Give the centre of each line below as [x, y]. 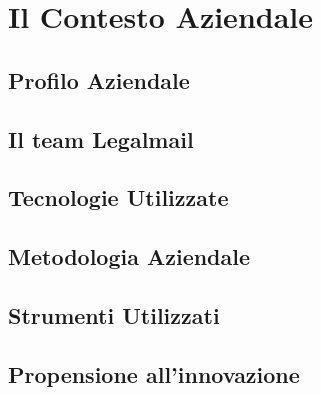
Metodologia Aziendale [129, 256]
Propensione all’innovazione [154, 373]
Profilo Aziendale [99, 79]
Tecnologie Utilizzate [118, 197]
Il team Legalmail [101, 138]
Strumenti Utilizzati [114, 314]
